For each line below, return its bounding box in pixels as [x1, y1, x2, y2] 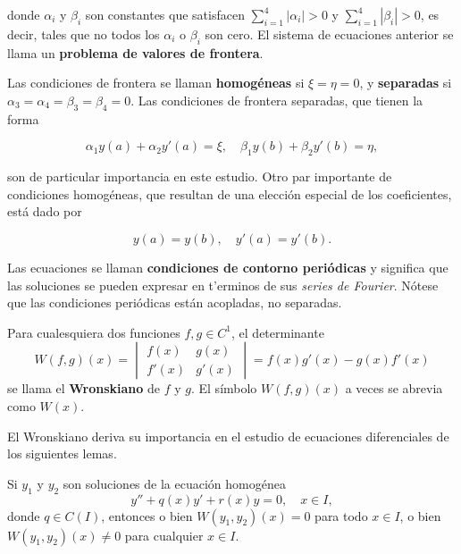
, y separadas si [359, 73, 452, 92]
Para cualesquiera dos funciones [7, 323, 180, 341]
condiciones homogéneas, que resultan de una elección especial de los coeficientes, [7, 184, 452, 203]
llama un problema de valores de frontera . [7, 43, 264, 62]
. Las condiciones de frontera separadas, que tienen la [130, 90, 423, 109]
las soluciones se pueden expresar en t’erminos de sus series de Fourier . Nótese [7, 275, 439, 294]
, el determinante [231, 323, 324, 341]
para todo [314, 506, 368, 525]
